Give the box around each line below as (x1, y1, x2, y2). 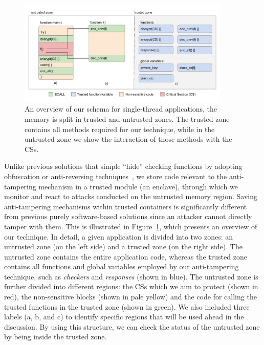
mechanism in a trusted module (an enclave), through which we (38, 181, 238, 191)
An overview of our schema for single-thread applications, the (25, 103, 217, 114)
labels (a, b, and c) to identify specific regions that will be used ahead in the (4, 311, 244, 322)
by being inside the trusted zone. (4, 331, 107, 342)
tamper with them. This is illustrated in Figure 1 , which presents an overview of (4, 221, 257, 231)
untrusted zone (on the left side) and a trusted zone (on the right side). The (4, 241, 243, 252)
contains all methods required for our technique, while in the (25, 123, 215, 134)
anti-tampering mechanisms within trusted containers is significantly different (4, 201, 247, 211)
